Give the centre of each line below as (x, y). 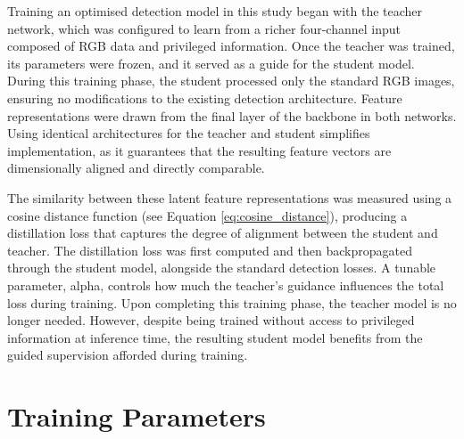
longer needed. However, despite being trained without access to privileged (211, 320)
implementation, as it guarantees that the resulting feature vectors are (199, 150)
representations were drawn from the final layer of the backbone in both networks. (232, 115)
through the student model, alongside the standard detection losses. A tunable (222, 268)
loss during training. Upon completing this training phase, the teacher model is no (232, 302)
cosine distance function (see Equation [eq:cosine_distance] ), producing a (207, 215)
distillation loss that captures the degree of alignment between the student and (223, 233)
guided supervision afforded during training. (128, 355)
